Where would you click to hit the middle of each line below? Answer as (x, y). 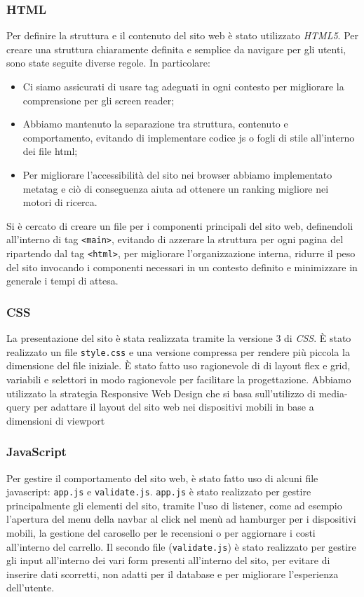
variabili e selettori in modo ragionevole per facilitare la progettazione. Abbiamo (179, 379)
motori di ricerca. (60, 202)
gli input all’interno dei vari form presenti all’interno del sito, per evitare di (168, 560)
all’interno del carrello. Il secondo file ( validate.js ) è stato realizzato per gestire (181, 546)
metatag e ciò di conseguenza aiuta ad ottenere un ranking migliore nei (176, 188)
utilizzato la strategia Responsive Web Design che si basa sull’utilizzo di (161, 393)
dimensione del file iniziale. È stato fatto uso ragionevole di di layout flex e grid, (178, 365)
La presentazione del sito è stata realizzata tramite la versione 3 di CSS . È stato (179, 338)
